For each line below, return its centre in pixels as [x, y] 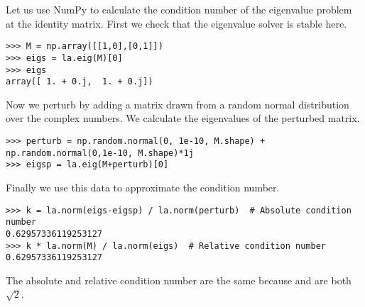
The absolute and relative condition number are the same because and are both [179, 280]
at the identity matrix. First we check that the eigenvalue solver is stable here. [176, 23]
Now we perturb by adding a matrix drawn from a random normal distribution [178, 104]
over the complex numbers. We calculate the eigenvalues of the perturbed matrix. [183, 118]
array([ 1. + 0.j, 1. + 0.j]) [80, 82]
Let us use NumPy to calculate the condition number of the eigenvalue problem [179, 9]
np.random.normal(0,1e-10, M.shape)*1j [100, 153]
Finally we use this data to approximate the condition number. [143, 187]
